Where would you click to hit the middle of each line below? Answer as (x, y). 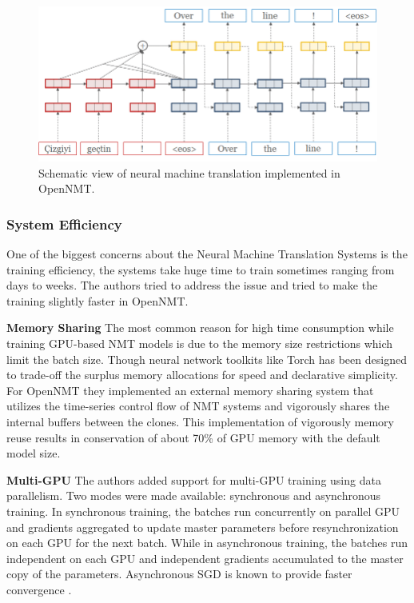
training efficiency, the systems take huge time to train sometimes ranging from (201, 269)
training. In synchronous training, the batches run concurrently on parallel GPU (203, 511)
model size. (34, 453)
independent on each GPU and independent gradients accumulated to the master (205, 558)
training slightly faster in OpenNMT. (98, 300)
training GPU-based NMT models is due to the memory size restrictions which (200, 343)
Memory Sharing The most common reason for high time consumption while (200, 327)
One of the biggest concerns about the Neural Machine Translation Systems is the (207, 254)
